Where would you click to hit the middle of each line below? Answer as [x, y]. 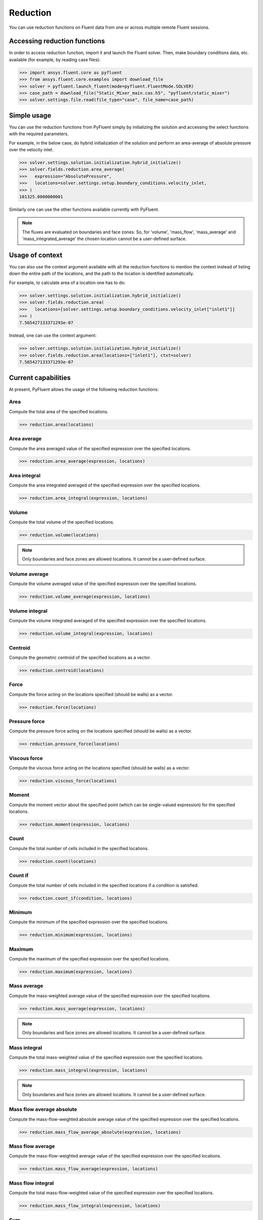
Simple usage [30, 115]
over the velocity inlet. [31, 150]
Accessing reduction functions [57, 41]
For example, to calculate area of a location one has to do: [67, 283]
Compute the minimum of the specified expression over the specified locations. [89, 922]
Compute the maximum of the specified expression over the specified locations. [89, 959]
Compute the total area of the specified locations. [59, 411]
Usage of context [36, 255]
